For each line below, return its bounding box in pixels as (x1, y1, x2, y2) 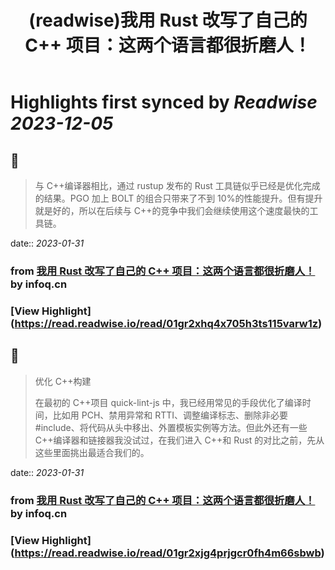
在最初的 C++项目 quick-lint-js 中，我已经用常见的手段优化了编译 (34, 396, 303, 408)
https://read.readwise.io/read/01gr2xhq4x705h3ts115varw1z (14, 316, 319, 330)
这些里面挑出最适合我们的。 (34, 446, 150, 458)
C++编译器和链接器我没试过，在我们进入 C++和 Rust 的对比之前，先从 (34, 434, 325, 446)
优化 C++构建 (34, 375, 92, 387)
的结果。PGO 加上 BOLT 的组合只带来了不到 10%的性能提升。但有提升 (34, 192, 323, 204)
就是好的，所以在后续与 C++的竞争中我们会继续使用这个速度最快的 (34, 205, 310, 216)
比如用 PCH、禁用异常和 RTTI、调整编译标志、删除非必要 (52, 409, 289, 421)
